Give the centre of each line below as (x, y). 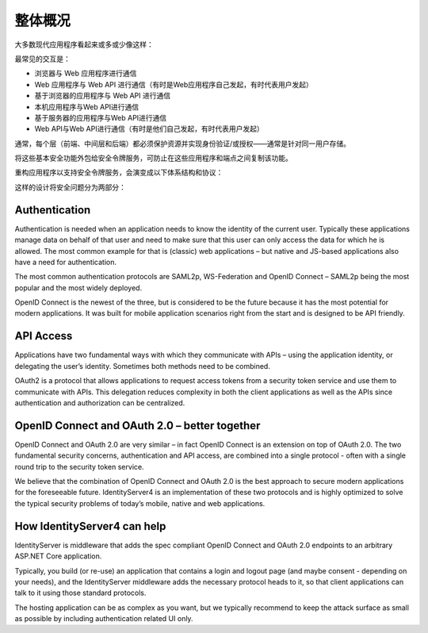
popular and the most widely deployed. (78, 288)
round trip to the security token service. (79, 466)
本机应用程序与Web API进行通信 (87, 106)
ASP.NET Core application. (58, 556)
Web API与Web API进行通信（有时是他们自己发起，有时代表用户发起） (149, 129)
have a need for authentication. (65, 262)
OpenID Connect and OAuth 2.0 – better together (138, 426)
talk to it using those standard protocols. (80, 593)
